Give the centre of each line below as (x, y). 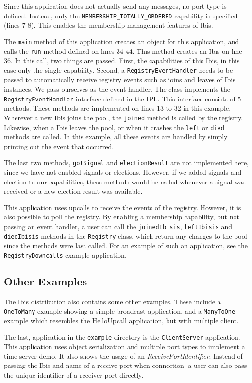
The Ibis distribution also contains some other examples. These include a (112, 301)
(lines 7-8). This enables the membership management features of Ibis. (109, 25)
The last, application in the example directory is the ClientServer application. (122, 337)
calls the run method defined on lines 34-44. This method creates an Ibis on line (123, 51)
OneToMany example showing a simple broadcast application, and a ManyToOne (120, 311)
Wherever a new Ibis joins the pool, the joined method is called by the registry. (124, 117)
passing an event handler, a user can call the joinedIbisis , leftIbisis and (118, 226)
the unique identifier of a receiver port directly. (74, 375)
